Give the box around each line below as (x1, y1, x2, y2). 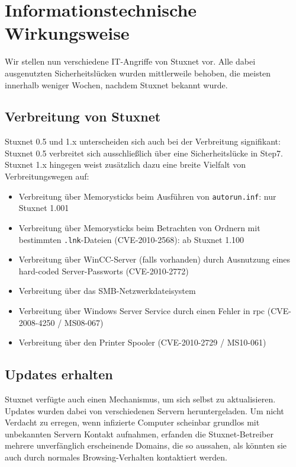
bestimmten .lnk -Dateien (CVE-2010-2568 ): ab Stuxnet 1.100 (18, 233, 244, 245)
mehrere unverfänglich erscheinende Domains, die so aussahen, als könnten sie (5, 439, 287, 452)
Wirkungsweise (5, 21, 130, 45)
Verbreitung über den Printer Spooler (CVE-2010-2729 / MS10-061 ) (18, 336, 266, 348)
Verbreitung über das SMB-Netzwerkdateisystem (18, 284, 196, 297)
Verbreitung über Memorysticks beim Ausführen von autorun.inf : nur (18, 190, 276, 202)
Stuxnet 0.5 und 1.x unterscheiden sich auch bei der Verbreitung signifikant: (5, 135, 281, 148)
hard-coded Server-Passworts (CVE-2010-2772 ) (18, 264, 189, 277)
